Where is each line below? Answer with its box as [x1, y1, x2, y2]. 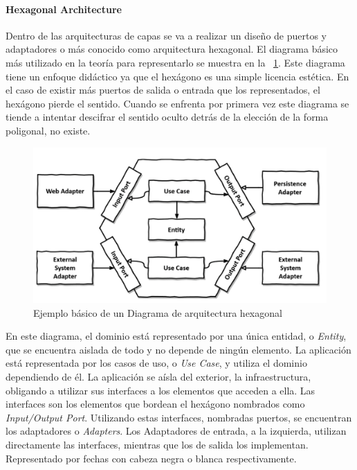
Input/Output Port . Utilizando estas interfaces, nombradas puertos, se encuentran [6, 410, 352, 424]
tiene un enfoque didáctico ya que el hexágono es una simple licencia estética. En [6, 69, 349, 83]
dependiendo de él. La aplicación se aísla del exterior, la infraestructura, [6, 369, 311, 383]
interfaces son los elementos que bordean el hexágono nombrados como [6, 397, 305, 411]
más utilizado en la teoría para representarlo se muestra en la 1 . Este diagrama [6, 55, 345, 69]
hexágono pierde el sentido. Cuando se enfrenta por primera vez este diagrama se [6, 96, 349, 110]
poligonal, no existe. [6, 123, 91, 137]
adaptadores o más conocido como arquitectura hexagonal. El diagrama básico [6, 42, 338, 56]
